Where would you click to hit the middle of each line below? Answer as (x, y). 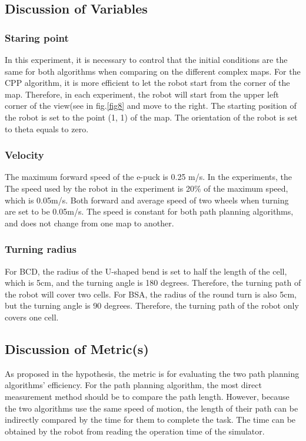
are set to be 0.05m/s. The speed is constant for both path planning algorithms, (149, 211)
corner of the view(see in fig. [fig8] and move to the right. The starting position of (151, 106)
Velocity (24, 155)
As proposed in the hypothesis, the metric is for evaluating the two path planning (152, 373)
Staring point (37, 37)
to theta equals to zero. (47, 128)
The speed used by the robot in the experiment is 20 (99, 188)
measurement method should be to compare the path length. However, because (147, 396)
